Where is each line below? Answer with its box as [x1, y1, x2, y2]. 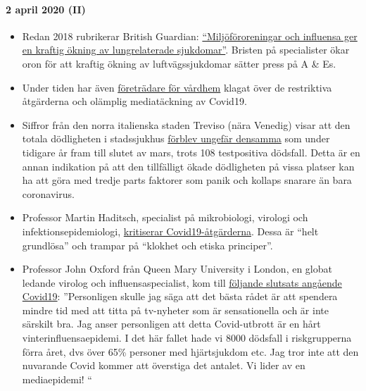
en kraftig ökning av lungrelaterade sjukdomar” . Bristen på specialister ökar [22, 42, 350, 57]
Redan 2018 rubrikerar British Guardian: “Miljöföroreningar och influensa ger [22, 28, 358, 43]
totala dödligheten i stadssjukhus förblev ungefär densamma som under [22, 131, 330, 146]
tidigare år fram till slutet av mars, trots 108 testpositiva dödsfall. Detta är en [22, 144, 360, 159]
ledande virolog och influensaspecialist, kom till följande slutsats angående [22, 275, 342, 290]
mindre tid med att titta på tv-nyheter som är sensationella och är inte [22, 302, 329, 317]
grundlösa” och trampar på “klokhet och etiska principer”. [22, 237, 273, 252]
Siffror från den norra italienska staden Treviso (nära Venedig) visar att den [22, 117, 351, 132]
